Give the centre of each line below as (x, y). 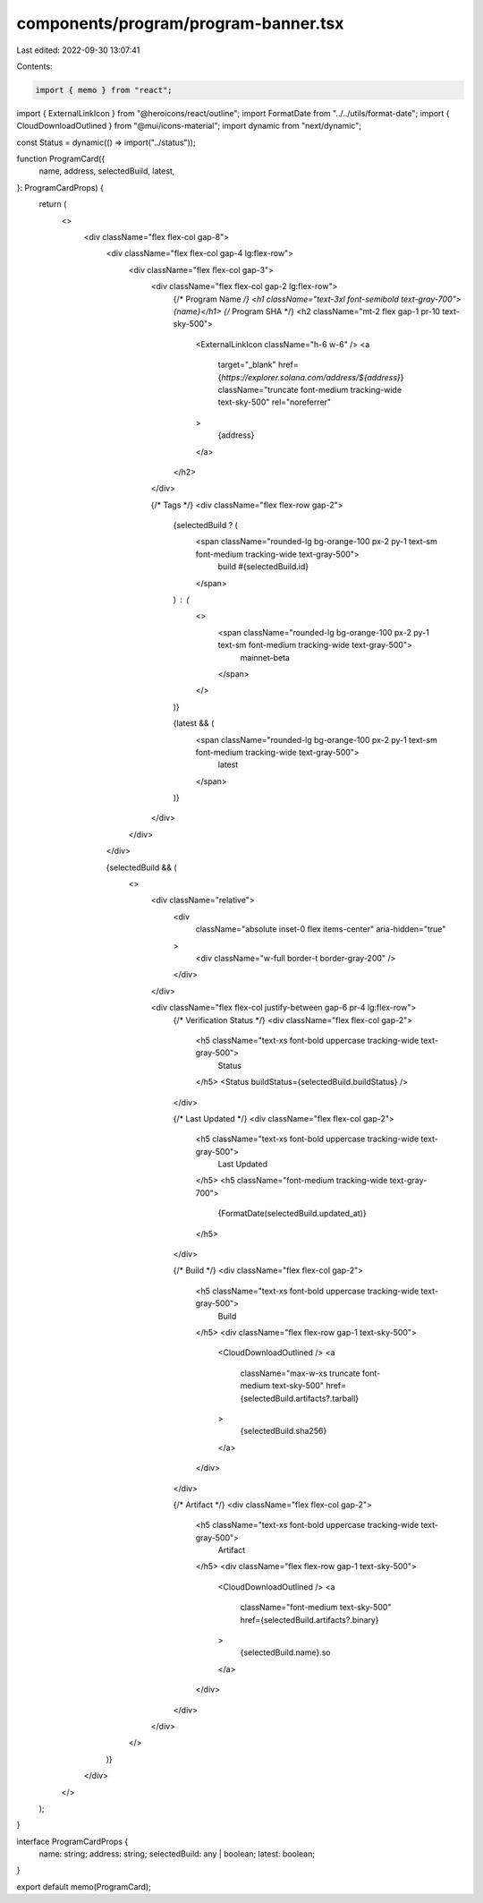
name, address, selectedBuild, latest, (107, 171)
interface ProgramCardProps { (72, 1841)
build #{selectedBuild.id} (263, 567)
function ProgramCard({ (61, 159)
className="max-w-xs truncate (301, 1373)
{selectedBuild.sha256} (284, 1431)
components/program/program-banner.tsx (180, 23)
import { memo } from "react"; (104, 90)
